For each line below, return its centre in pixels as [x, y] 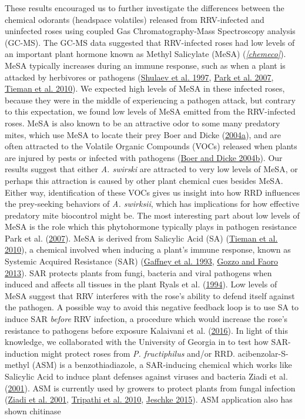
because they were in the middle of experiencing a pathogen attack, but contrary [150, 100]
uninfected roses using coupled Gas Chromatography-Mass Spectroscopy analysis [150, 31]
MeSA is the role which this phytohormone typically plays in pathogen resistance [151, 227]
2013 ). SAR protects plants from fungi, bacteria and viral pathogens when [138, 272]
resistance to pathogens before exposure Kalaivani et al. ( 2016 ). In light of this [146, 330]
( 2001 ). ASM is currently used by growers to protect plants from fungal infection [150, 388]
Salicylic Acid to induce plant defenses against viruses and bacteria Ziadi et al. [146, 376]
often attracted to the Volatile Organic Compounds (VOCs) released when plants [151, 146]
